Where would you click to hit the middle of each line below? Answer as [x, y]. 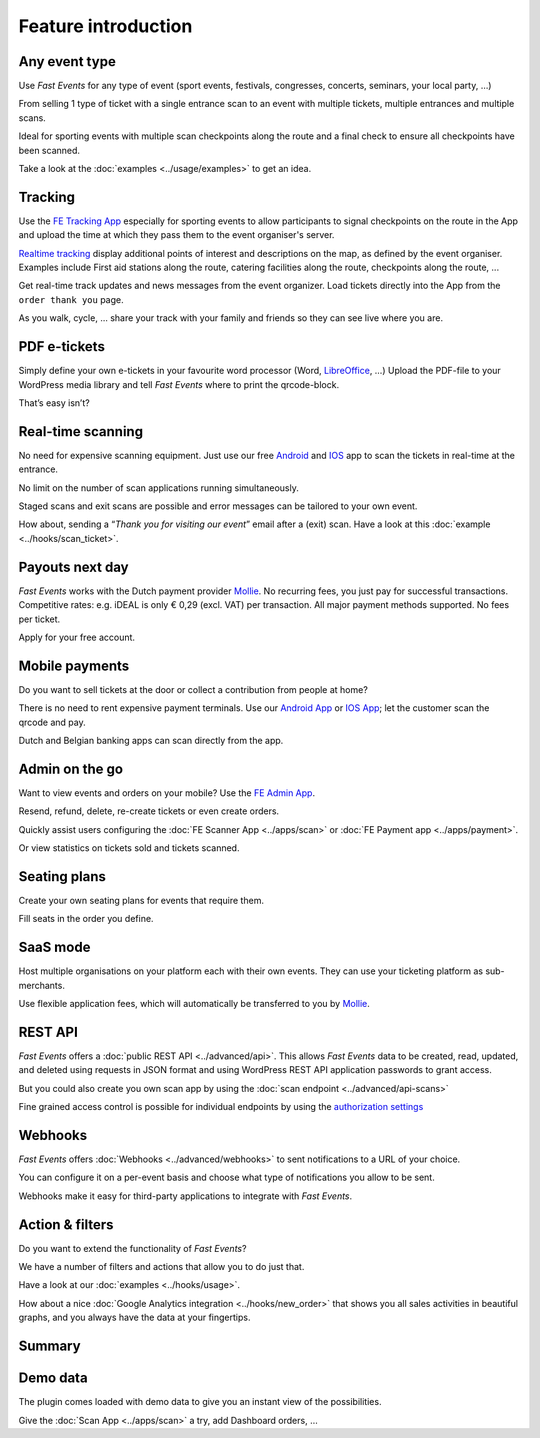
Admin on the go [71, 768]
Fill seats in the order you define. [86, 919]
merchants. [41, 985]
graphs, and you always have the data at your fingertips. [134, 1317]
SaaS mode [54, 947]
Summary [49, 1346]
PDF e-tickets [61, 346]
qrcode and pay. [52, 722]
